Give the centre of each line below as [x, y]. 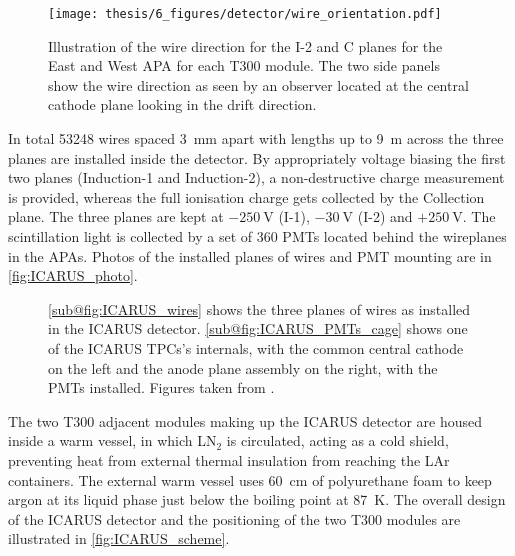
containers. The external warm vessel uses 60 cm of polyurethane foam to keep [250, 479]
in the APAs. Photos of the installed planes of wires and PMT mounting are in [250, 255]
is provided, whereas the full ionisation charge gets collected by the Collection [246, 196]
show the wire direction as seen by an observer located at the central [258, 84]
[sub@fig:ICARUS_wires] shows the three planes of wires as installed [259, 308]
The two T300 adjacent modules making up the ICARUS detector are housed [245, 420]
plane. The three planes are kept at [116, 216]
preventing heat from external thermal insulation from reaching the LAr [229, 459]
